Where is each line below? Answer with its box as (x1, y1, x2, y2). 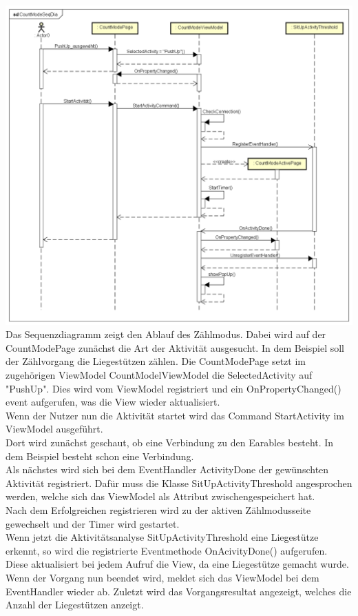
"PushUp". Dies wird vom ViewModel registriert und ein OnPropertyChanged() (6, 381, 341, 395)
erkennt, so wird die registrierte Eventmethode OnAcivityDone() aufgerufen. (6, 543, 328, 557)
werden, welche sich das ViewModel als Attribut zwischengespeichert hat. (6, 489, 315, 504)
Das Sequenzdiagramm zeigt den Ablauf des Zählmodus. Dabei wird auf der (6, 327, 326, 341)
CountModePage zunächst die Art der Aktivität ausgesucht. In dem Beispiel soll (6, 340, 344, 355)
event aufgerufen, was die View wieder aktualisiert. (6, 395, 220, 409)
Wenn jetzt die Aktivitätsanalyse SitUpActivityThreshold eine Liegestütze (6, 530, 319, 544)
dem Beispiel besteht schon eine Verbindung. (6, 448, 194, 463)
